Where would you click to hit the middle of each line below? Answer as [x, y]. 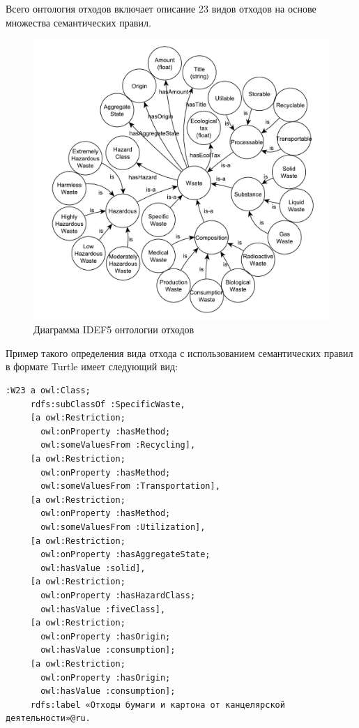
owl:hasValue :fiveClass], [103, 609]
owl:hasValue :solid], [93, 568]
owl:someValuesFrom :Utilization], [123, 527]
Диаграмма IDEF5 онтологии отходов [114, 329]
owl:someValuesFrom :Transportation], [130, 486]
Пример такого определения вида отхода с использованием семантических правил [179, 352]
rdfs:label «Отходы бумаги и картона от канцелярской [158, 705]
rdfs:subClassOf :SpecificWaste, [108, 404]
